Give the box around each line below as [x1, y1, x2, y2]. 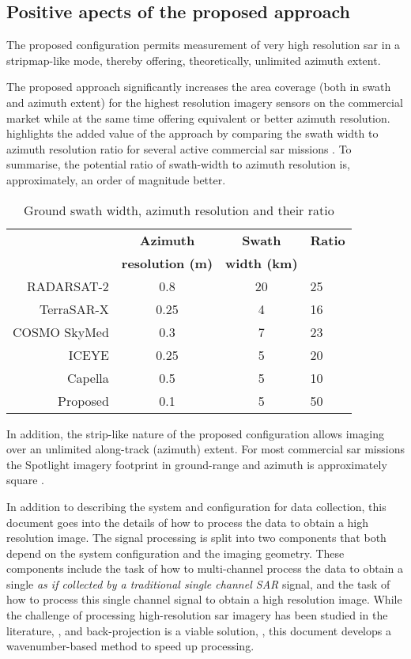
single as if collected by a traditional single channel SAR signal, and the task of [6, 575, 390, 592]
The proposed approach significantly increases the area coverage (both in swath [6, 78, 391, 95]
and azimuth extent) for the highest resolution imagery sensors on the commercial [6, 93, 403, 110]
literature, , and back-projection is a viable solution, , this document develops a [6, 622, 391, 638]
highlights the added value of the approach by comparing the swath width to [6, 125, 379, 142]
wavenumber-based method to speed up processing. [6, 638, 255, 654]
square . [6, 472, 44, 488]
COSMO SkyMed [13, 322, 109, 341]
